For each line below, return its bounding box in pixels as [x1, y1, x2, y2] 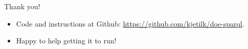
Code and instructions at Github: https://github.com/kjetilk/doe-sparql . [16, 18, 244, 29]
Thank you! [4, 1, 40, 11]
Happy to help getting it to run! [16, 35, 117, 46]
